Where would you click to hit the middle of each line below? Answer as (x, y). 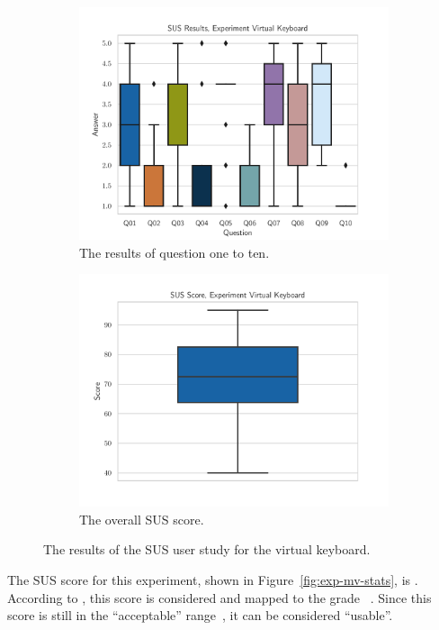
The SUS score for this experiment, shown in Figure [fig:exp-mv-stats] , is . (213, 579)
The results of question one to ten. (175, 252)
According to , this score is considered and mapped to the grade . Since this (219, 597)
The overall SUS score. (142, 519)
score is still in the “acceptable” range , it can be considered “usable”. (200, 615)
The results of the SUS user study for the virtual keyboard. (207, 549)
